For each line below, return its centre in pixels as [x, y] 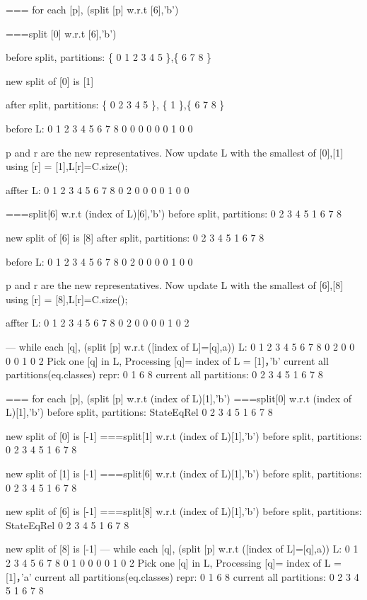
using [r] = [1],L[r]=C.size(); [67, 166]
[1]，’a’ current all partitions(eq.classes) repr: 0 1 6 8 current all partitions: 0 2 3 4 [182, 576]
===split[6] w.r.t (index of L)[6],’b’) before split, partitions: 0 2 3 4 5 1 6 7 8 [174, 214]
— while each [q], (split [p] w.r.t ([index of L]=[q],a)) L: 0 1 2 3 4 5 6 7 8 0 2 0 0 [180, 346]
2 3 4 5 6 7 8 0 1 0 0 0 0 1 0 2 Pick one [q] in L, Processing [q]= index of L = [174, 563]
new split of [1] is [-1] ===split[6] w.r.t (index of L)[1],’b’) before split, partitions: [184, 474]
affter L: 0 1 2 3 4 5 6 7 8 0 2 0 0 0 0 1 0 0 [98, 189]
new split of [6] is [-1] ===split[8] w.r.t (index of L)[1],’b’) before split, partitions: [184, 511]
